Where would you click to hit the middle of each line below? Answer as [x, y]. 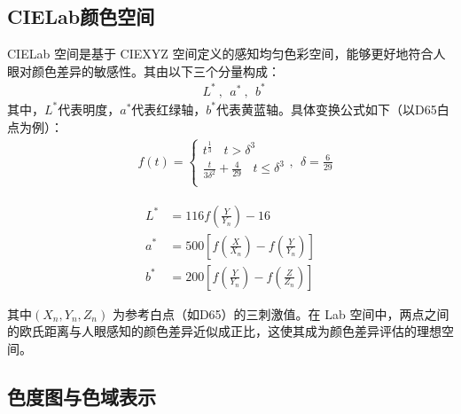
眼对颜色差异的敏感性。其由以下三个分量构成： [144, 70]
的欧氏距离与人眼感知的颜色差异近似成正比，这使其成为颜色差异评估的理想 [224, 331]
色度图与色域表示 [82, 396]
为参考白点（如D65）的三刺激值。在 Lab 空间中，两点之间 [281, 313]
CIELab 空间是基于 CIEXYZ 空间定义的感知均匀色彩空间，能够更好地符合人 [227, 54]
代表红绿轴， [169, 109]
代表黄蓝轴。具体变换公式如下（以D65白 [333, 109]
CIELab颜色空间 [81, 16]
